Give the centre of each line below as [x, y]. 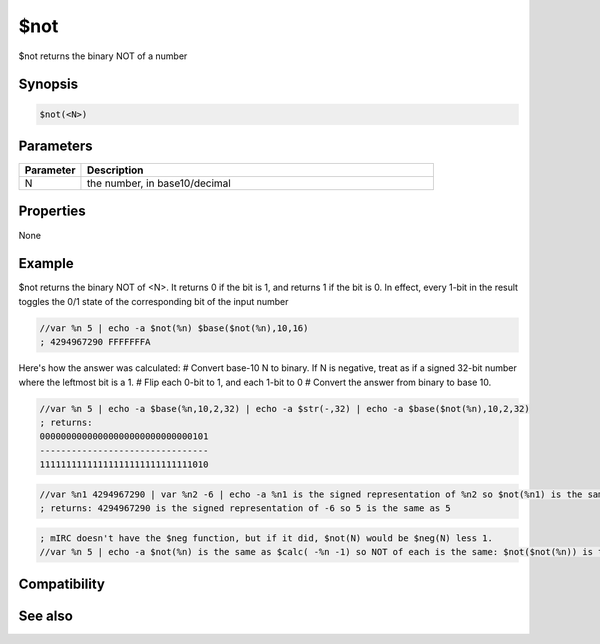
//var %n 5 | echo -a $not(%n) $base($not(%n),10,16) [174, 328]
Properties [52, 211]
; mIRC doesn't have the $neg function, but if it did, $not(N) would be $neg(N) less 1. [266, 538]
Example [46, 263]
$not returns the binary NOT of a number [103, 56]
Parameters [55, 145]
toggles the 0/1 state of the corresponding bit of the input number [153, 301]
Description [115, 170]
